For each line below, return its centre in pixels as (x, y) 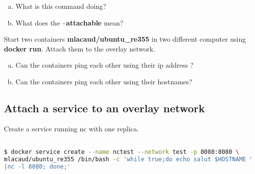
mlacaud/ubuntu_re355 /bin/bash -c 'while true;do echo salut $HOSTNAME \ (129, 159)
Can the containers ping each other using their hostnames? (104, 81)
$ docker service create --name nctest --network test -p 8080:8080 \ (122, 152)
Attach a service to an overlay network (104, 108)
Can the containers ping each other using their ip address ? (104, 65)
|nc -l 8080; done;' (38, 166)
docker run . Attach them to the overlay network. (80, 48)
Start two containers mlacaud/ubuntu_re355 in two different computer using (125, 39)
